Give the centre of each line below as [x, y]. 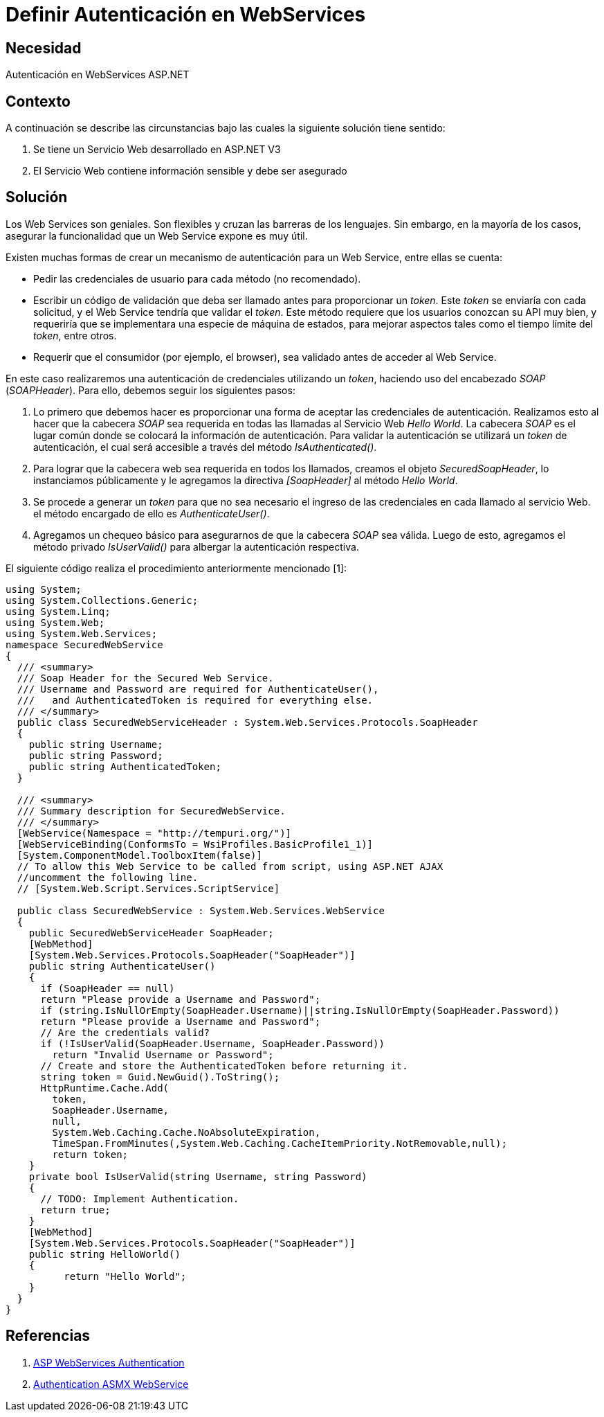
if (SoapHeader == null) [108, 988]
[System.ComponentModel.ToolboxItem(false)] [139, 855]
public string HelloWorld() [104, 1254]
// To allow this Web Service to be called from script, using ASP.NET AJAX [230, 866]
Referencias [48, 1336]
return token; [90, 1154]
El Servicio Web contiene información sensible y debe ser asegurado [190, 171]
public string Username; [96, 744]
